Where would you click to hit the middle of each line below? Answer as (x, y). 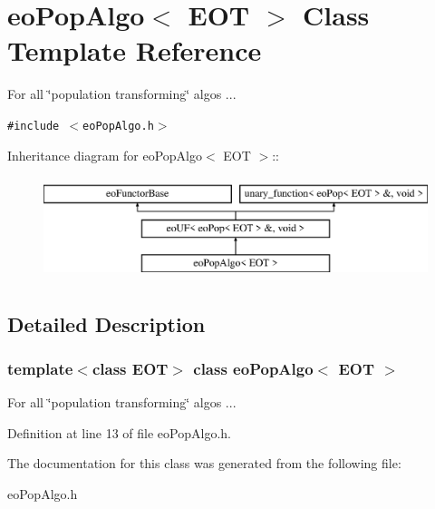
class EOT (130, 368)
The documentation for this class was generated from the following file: (204, 463)
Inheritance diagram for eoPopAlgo (105, 155)
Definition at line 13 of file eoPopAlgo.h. (119, 432)
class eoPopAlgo (253, 368)
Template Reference (135, 50)
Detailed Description (106, 323)
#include (34, 126)
